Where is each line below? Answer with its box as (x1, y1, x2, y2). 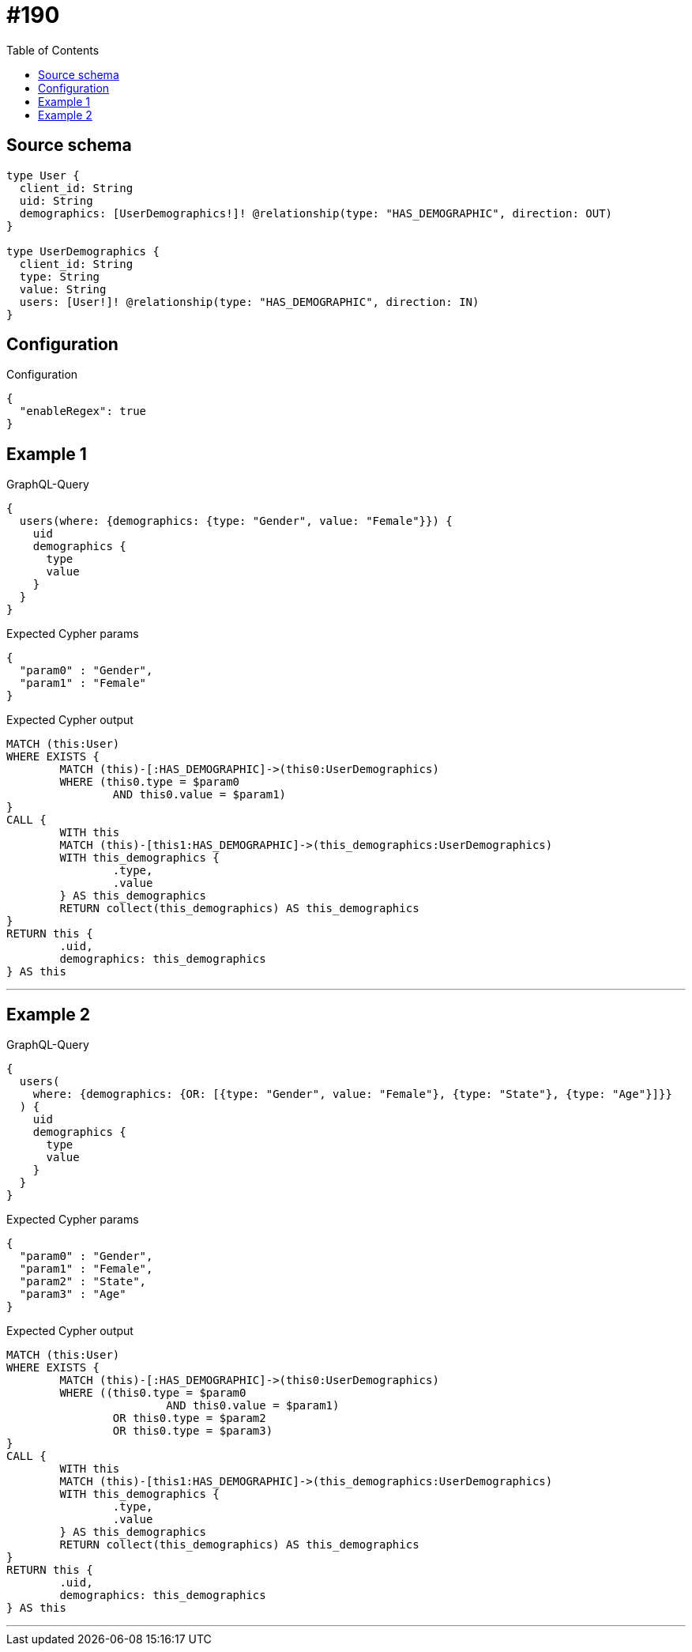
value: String (19, 282, 107, 296)
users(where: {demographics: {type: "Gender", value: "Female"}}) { (19, 515, 453, 528)
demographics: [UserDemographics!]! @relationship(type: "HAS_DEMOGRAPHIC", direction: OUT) (19, 206, 613, 220)
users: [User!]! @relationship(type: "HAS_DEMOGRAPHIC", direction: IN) (19, 295, 480, 308)
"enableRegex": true (19, 405, 147, 418)
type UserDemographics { (6, 244, 160, 258)
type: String (19, 270, 100, 283)
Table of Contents (6, 43, 100, 57)
